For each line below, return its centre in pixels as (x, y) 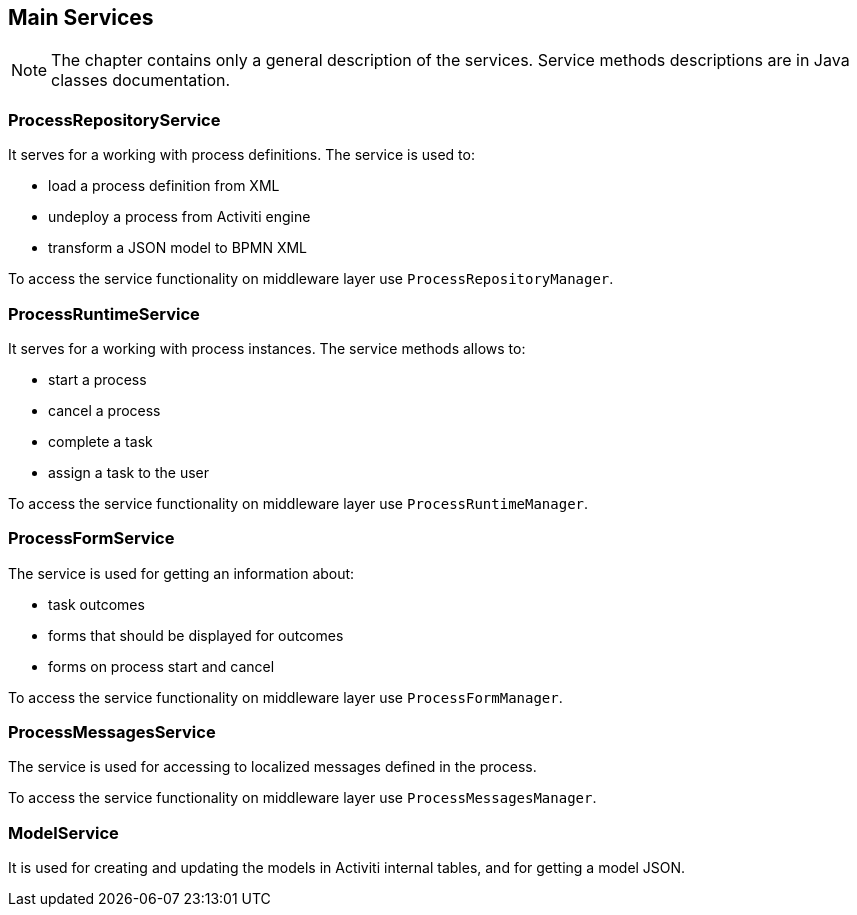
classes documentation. (141, 80)
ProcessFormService (91, 538)
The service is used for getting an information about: (181, 573)
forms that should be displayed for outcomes (196, 635)
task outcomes (96, 604)
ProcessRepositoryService (114, 119)
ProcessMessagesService (112, 732)
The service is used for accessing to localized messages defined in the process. (272, 767)
